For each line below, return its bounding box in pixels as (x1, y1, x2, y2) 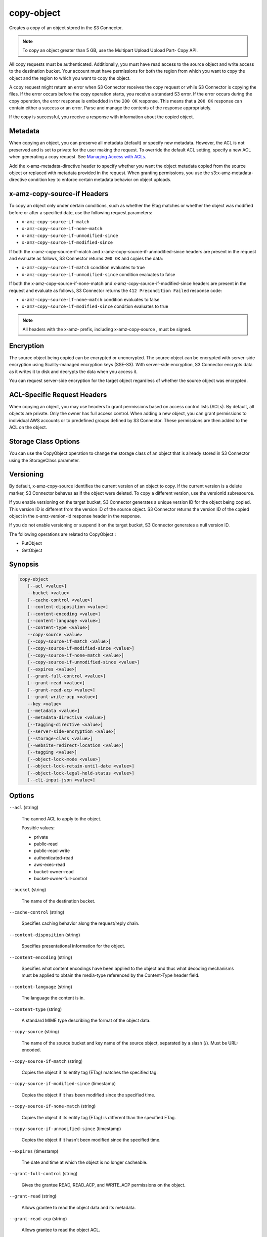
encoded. (21, 1047, 42, 1053)
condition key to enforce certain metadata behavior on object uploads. (28, 177, 172, 183)
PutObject (21, 540, 42, 546)
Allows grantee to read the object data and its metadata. (21, 1204, 136, 1210)
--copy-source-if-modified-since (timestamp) (9, 1081, 116, 1087)
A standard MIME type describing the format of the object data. (21, 1017, 151, 1023)
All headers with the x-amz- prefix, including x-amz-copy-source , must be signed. (22, 327, 191, 333)
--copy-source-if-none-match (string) (9, 1103, 96, 1109)
